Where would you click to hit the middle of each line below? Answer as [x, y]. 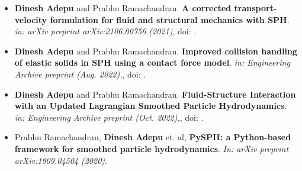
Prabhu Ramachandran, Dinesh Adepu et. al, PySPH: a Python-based [153, 137]
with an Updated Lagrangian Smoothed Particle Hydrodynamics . [151, 106]
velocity [31, 19]
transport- [256, 8]
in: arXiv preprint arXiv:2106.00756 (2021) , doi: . [105, 31]
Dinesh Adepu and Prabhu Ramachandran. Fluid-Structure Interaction [155, 94]
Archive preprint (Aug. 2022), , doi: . [80, 74]
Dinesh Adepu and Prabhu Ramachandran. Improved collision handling [156, 51]
